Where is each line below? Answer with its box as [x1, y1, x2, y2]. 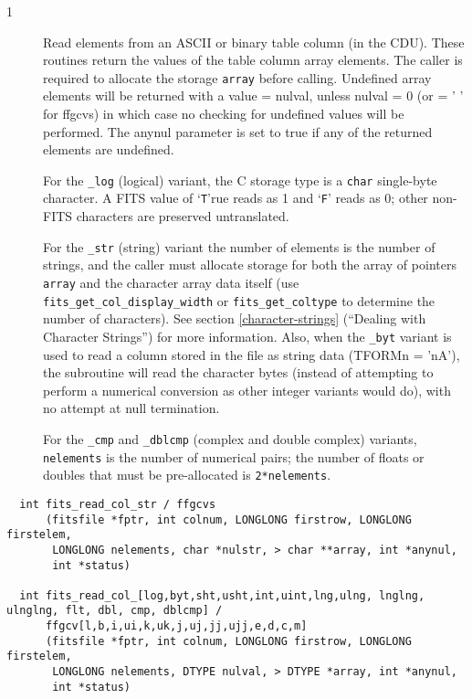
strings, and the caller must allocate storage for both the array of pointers [43, 255, 456, 274]
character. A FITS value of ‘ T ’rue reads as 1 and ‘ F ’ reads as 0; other [43, 188, 428, 207]
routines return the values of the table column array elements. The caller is [43, 50, 463, 69]
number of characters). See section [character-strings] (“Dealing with [43, 309, 426, 328]
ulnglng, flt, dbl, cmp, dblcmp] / [6, 604, 223, 618]
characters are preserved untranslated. [76, 207, 289, 226]
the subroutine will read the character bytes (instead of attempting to [43, 363, 434, 382]
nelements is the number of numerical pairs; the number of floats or [43, 447, 425, 466]
